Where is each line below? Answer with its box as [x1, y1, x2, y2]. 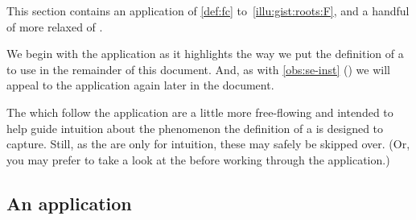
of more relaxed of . [6, 18, 103, 35]
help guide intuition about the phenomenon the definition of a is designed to [6, 119, 384, 136]
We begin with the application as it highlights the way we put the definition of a [6, 45, 404, 62]
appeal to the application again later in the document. [6, 77, 274, 93]
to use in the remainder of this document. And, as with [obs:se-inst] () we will [6, 60, 390, 77]
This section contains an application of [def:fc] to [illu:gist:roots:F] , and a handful [6, 2, 410, 19]
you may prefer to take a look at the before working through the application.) [6, 151, 390, 168]
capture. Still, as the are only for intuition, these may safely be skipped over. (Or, [6, 135, 410, 152]
